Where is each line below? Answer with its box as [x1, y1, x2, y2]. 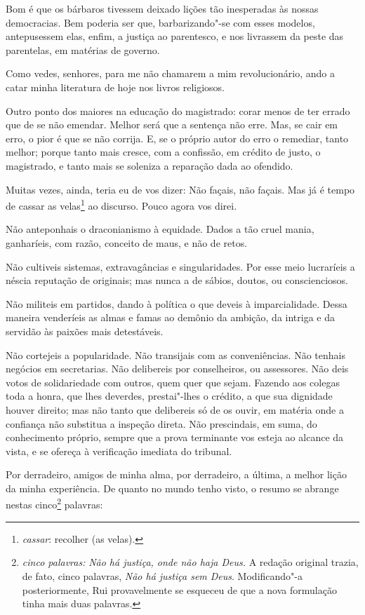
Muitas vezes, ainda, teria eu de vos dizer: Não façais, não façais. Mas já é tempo [6, 182, 355, 196]
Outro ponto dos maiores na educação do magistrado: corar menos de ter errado [6, 103, 350, 118]
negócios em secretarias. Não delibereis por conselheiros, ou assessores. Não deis [6, 361, 349, 376]
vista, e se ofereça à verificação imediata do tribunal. [6, 443, 232, 458]
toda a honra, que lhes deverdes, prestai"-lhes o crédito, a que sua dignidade [6, 388, 333, 403]
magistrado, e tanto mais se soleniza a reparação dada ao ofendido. [6, 158, 293, 173]
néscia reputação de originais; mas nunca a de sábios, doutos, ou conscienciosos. [6, 273, 349, 288]
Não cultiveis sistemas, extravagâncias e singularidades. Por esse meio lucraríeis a [6, 259, 355, 273]
